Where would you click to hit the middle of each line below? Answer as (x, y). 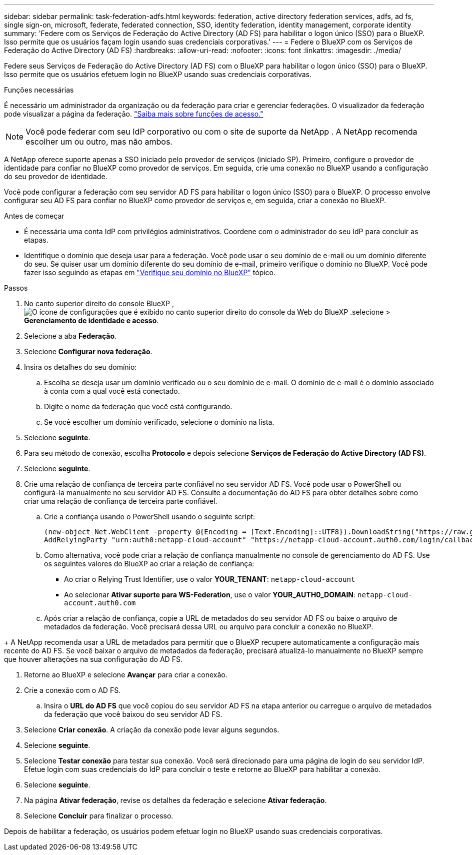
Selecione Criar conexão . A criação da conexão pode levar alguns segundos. (152, 730)
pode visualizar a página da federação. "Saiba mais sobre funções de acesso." (134, 114)
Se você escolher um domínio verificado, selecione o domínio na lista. (159, 422)
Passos (16, 288)
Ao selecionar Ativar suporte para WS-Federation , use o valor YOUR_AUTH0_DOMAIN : (210, 595)
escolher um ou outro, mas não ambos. (99, 142)
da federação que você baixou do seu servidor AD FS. (133, 714)
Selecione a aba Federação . (70, 336)
